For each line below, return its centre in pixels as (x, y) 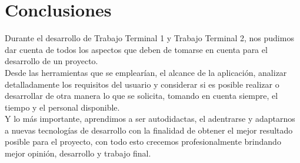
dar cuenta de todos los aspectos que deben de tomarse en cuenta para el (136, 49)
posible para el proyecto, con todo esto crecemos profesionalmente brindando (143, 142)
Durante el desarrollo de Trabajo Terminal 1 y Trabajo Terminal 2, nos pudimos (149, 38)
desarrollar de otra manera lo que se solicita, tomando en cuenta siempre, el (141, 96)
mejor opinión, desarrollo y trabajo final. (78, 153)
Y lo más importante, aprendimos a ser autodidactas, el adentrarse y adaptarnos (150, 119)
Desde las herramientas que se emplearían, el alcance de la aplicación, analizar (146, 72)
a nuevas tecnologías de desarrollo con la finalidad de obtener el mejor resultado (149, 130)
